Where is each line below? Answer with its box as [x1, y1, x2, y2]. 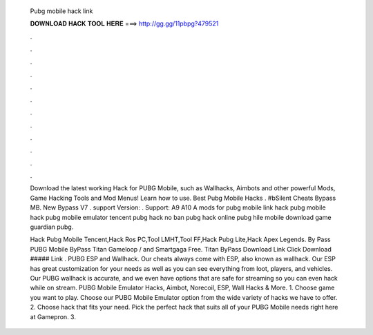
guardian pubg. [30, 223, 74, 231]
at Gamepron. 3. [30, 312, 76, 321]
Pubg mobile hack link [30, 7, 93, 15]
